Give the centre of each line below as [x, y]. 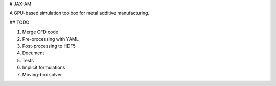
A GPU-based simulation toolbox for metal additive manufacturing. [79, 13]
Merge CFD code [40, 32]
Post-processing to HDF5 [49, 46]
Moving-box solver [42, 74]
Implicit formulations [44, 67]
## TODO [19, 22]
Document [33, 53]
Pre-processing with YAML [51, 39]
